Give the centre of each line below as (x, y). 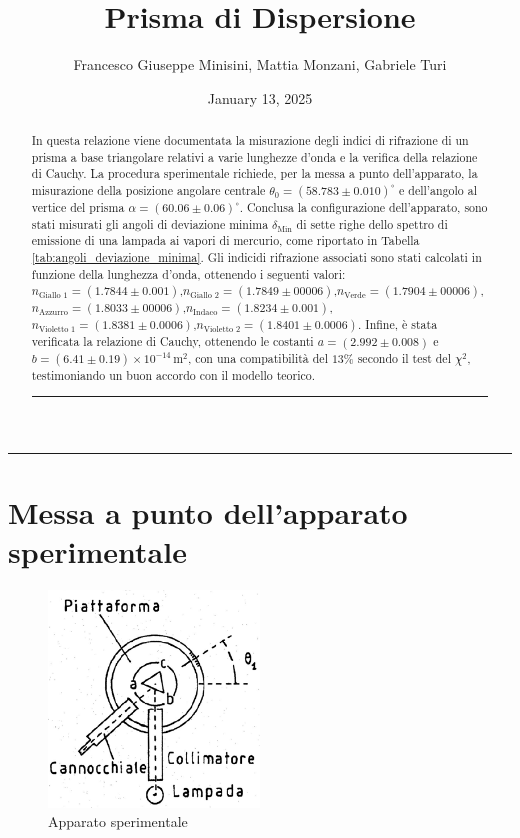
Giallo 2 (204, 296)
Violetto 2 (222, 330)
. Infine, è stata (398, 324)
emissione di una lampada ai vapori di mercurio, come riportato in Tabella (225, 240)
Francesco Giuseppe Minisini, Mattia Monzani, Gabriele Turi (260, 64)
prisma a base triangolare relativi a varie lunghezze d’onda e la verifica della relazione (254, 156)
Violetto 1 (57, 330)
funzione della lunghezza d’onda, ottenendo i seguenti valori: (188, 273)
